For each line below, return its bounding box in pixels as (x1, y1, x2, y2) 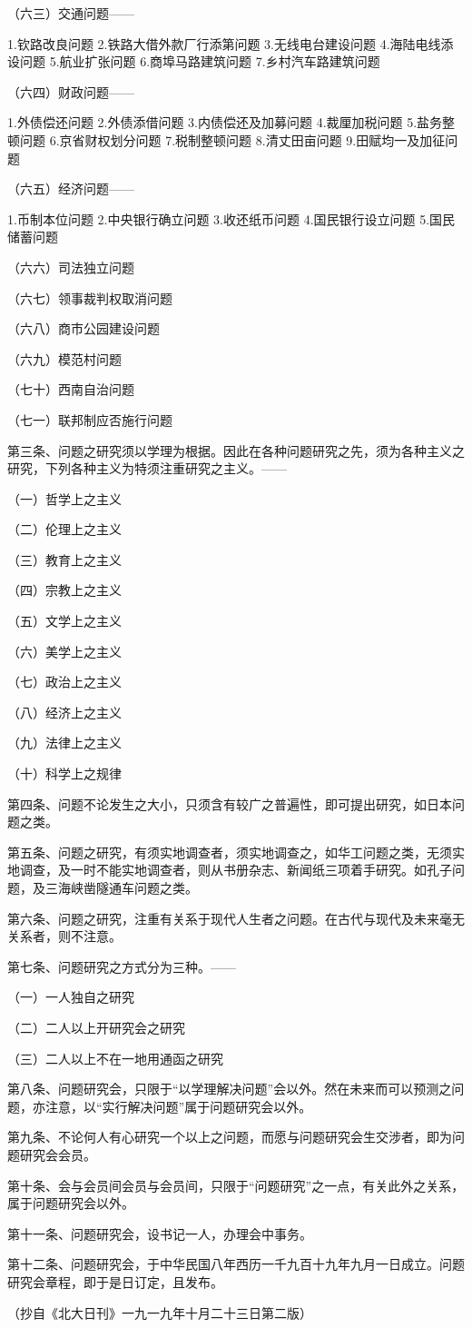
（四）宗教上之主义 (7, 580, 122, 600)
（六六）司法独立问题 (7, 257, 134, 276)
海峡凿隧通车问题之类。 (57, 878, 198, 897)
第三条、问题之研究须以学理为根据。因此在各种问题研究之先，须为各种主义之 (7, 441, 465, 460)
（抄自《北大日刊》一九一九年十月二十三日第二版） (7, 1303, 312, 1322)
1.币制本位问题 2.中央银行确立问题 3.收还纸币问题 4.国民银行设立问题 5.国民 (7, 209, 456, 228)
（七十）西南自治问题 (7, 380, 134, 399)
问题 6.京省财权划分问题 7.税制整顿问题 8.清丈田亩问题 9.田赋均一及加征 (19, 130, 446, 149)
